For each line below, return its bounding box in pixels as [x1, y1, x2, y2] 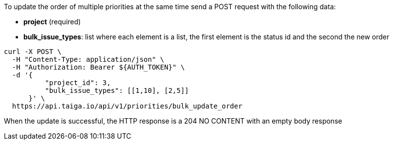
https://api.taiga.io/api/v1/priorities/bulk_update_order [12, 102, 242, 110]
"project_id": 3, [45, 79, 111, 87]
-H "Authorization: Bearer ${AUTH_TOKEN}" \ [12, 63, 185, 71]
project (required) [23, 18, 81, 26]
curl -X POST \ [4, 48, 62, 55]
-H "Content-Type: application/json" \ [12, 55, 164, 63]
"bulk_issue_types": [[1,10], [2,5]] [45, 87, 189, 94]
